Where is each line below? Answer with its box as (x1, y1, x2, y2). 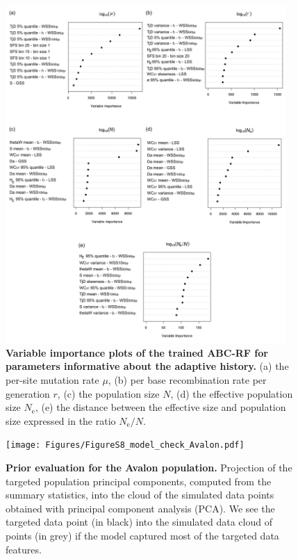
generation (6, 386, 50, 400)
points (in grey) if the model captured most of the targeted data (6, 528, 279, 543)
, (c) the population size (57, 386, 160, 400)
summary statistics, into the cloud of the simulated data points (6, 487, 274, 502)
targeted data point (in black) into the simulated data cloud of (6, 515, 272, 529)
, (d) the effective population (170, 386, 293, 400)
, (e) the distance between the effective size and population (35, 400, 286, 414)
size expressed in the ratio (6, 413, 116, 428)
